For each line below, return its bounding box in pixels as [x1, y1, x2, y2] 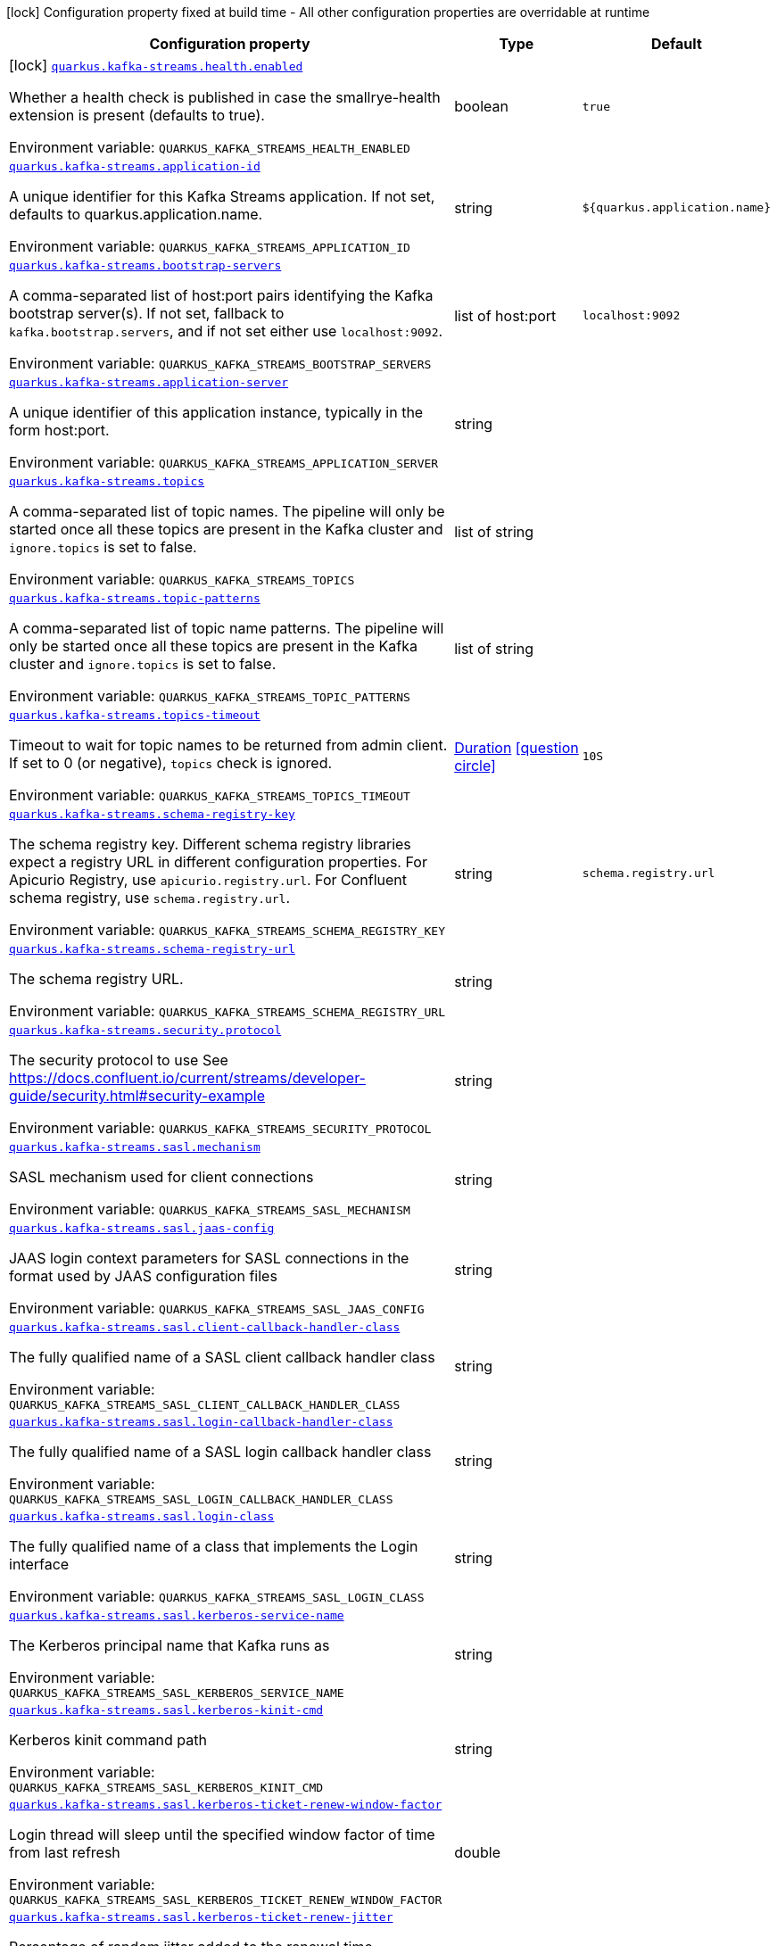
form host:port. [9, 421, 110, 439]
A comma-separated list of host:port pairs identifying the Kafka [9, 286, 434, 304]
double [454, 1843, 501, 1861]
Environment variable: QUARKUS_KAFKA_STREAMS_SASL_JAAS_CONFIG [9, 1299, 425, 1317]
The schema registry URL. [9, 970, 184, 988]
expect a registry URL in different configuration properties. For [9, 853, 427, 871]
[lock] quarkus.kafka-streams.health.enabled [9, 56, 303, 74]
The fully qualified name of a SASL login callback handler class [9, 1443, 432, 1461]
